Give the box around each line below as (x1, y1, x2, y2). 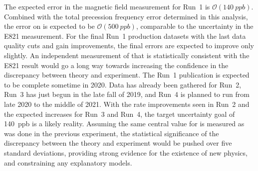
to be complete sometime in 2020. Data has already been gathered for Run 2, (4, 79, 242, 89)
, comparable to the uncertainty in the (136, 21, 254, 31)
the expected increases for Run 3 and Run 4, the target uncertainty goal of (4, 108, 235, 119)
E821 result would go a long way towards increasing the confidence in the (4, 60, 229, 70)
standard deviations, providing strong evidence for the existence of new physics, (4, 147, 248, 158)
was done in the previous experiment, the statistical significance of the (4, 128, 219, 138)
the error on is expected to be (4, 21, 95, 31)
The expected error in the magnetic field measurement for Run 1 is (4, 1, 210, 11)
